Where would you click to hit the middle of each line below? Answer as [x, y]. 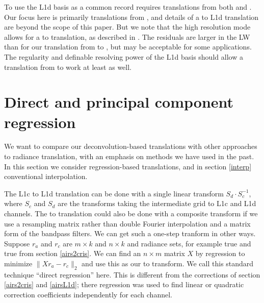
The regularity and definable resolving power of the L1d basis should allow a [124, 56]
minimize [18, 263]
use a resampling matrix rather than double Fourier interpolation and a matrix [127, 223]
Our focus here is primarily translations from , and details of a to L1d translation [131, 17]
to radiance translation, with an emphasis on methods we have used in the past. [129, 156]
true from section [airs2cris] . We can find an [73, 253]
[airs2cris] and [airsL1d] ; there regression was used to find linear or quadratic [124, 284]
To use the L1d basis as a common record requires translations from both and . [128, 7]
